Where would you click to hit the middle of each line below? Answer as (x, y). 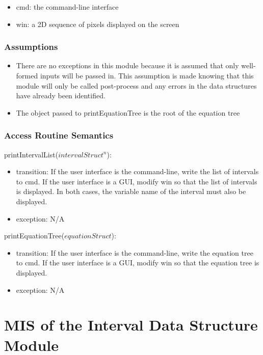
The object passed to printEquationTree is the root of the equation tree (128, 112)
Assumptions (31, 47)
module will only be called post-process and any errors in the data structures (136, 85)
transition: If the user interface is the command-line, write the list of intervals (137, 171)
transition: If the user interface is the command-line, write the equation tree (135, 252)
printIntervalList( (31, 154)
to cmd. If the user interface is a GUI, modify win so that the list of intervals (137, 181)
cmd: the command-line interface (67, 7)
